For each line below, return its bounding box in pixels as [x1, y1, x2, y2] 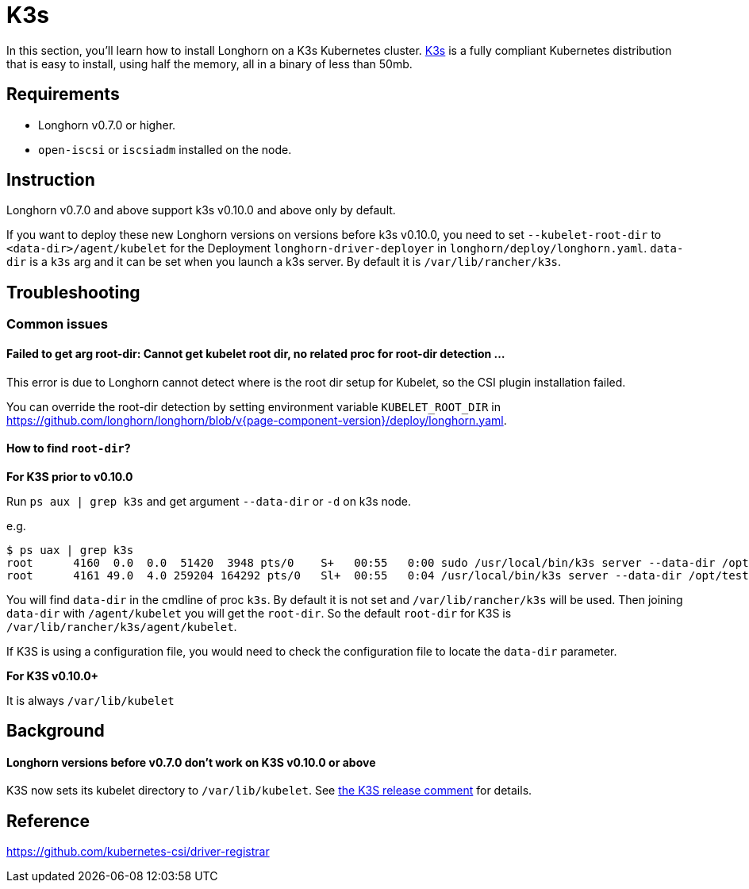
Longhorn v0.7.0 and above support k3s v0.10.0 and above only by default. [6, 203, 396, 217]
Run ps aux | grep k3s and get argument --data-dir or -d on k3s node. [6, 494, 411, 508]
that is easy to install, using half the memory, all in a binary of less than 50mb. [6, 56, 413, 71]
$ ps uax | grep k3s [6, 543, 134, 556]
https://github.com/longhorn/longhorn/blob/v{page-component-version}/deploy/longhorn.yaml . [6, 413, 507, 427]
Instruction [6, 170, 95, 190]
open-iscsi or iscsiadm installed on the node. [38, 142, 292, 156]
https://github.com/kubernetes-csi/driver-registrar [6, 845, 270, 859]
